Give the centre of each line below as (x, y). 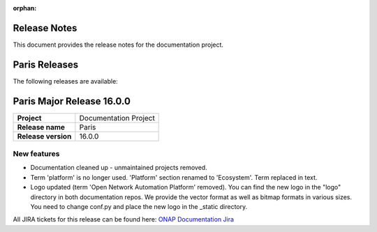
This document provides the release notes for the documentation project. (118, 45)
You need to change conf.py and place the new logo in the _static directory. (139, 207)
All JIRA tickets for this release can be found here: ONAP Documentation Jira (123, 219)
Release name (41, 127)
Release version (44, 136)
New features (36, 154)
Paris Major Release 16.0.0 (72, 101)
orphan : (25, 8)
